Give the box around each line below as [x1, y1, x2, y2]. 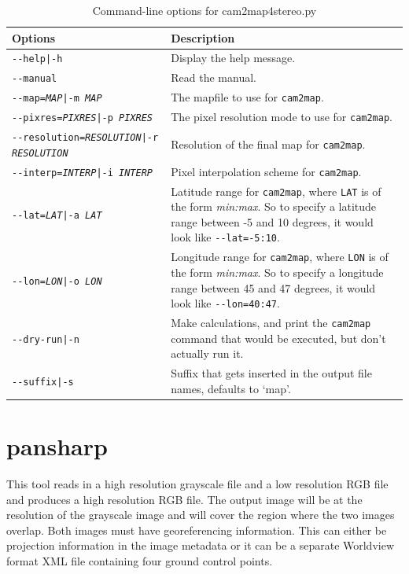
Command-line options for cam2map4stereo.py [92, 2, 317, 18]
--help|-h [12, 53, 63, 65]
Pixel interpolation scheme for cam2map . [171, 163, 362, 179]
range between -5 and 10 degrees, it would [171, 213, 374, 230]
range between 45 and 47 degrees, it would [171, 279, 376, 296]
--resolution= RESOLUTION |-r [12, 132, 159, 144]
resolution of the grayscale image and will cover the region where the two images [6, 506, 395, 523]
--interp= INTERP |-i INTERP [12, 167, 153, 178]
